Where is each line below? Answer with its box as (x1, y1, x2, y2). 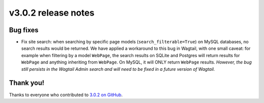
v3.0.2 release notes (9, 7, 95, 18)
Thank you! (9, 79, 44, 87)
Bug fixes (9, 26, 39, 34)
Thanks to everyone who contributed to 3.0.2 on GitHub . (9, 92, 123, 98)
